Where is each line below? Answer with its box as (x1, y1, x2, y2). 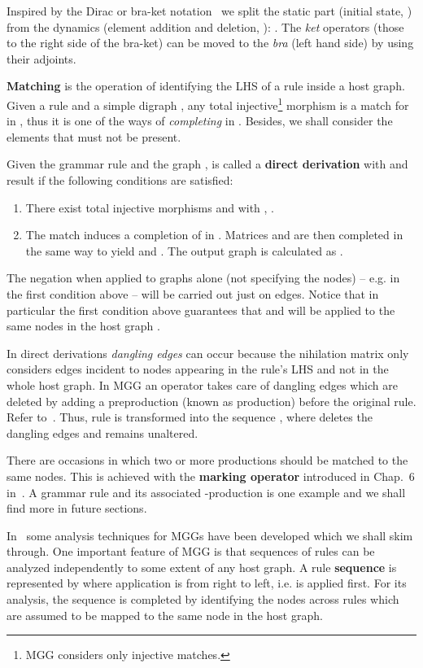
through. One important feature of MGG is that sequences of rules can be (7, 543, 375, 560)
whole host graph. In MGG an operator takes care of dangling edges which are (7, 376, 398, 393)
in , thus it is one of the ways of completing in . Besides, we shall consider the (7, 112, 393, 129)
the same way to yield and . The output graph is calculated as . (25, 242, 343, 259)
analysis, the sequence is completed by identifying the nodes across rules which (7, 591, 399, 608)
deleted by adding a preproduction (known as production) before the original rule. (7, 392, 416, 409)
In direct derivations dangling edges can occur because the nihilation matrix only (7, 344, 409, 361)
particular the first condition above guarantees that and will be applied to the (7, 301, 395, 318)
